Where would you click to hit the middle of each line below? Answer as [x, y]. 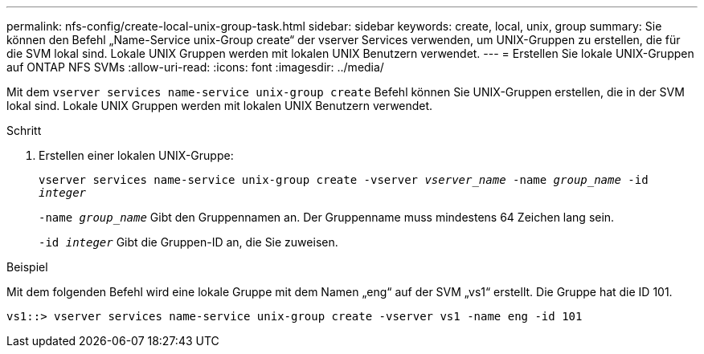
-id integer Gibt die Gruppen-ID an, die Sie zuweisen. [188, 242]
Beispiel [27, 267]
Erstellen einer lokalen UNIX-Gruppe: [136, 155]
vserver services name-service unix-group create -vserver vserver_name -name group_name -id [344, 180]
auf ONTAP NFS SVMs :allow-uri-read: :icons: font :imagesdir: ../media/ [195, 67]
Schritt [24, 130]
